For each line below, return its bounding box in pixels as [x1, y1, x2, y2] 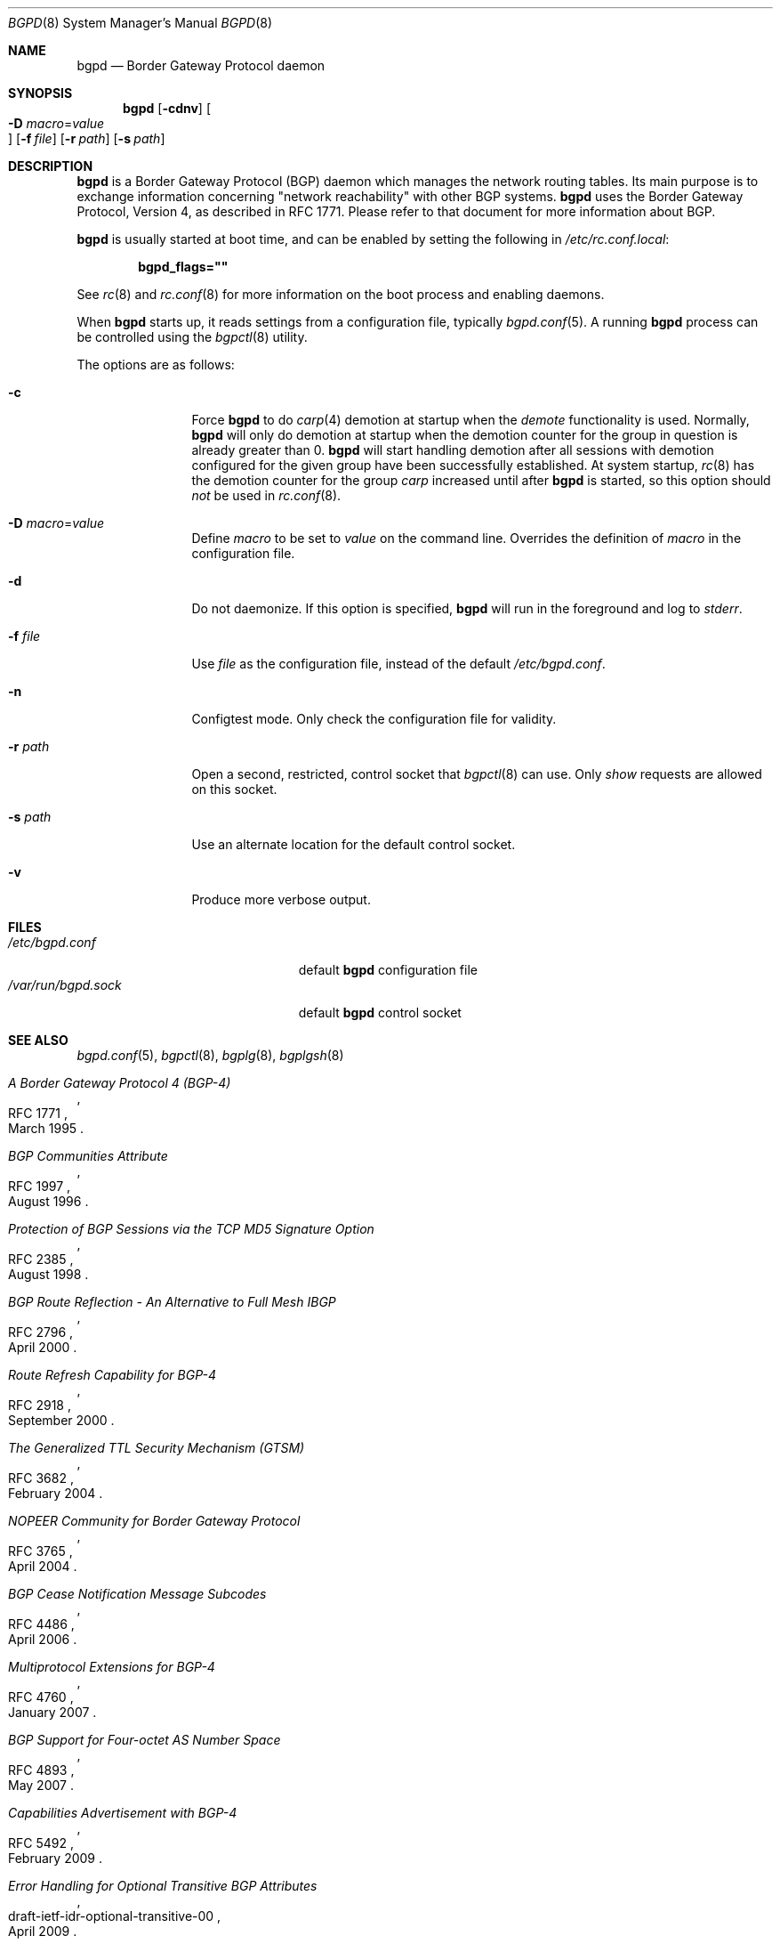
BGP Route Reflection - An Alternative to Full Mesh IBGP [8, 1294, 336, 1309]
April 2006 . [8, 1632, 77, 1647]
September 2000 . [8, 1413, 115, 1428]
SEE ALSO [8, 1033, 68, 1048]
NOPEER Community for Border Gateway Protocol [8, 1513, 301, 1528]
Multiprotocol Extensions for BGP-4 [8, 1659, 215, 1674]
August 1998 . [8, 1267, 89, 1282]
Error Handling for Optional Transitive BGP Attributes [8, 1878, 318, 1893]
